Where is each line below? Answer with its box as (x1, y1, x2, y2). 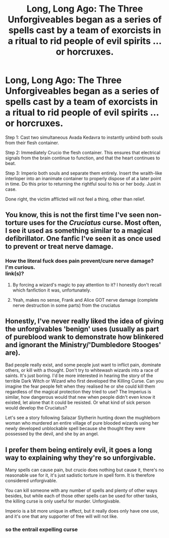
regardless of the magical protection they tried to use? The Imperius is (5, 389, 151, 395)
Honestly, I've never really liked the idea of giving (5, 317, 164, 325)
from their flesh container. (5, 140, 60, 146)
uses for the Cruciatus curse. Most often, (29, 219, 161, 227)
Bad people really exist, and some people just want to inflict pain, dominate (5, 362, 161, 368)
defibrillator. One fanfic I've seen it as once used (5, 234, 161, 243)
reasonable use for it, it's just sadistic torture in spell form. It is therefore (5, 472, 155, 478)
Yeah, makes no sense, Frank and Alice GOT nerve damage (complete (12, 297, 158, 303)
